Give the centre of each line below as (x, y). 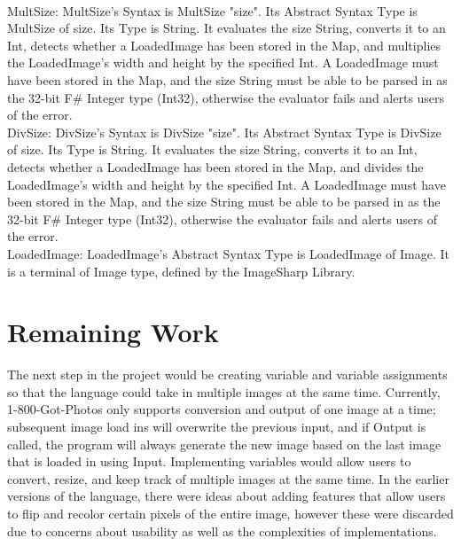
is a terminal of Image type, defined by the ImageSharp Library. (181, 271)
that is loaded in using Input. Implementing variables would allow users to (209, 461)
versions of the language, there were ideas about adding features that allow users (227, 496)
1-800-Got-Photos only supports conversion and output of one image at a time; (222, 409)
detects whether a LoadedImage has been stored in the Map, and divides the (215, 166)
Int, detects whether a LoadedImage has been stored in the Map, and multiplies (224, 45)
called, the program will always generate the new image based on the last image (224, 444)
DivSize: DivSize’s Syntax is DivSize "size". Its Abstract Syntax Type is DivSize (224, 132)
